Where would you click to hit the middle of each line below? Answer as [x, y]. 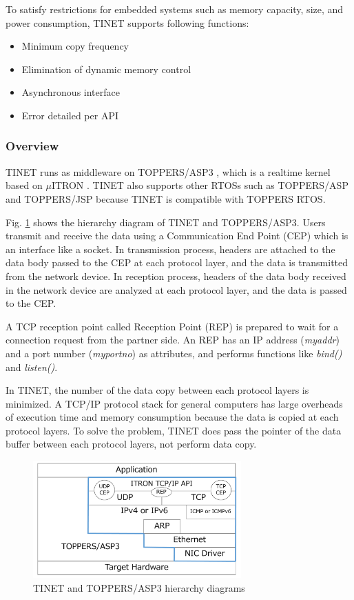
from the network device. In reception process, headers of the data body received [176, 276]
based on [24, 185]
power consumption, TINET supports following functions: [127, 22]
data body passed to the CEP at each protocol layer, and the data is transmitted [177, 262]
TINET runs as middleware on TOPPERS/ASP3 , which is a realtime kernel [168, 171]
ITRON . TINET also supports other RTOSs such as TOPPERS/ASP [200, 185]
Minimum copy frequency [75, 46]
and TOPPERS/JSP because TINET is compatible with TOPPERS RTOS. [166, 198]
